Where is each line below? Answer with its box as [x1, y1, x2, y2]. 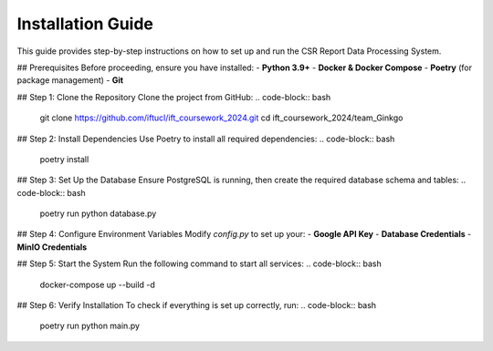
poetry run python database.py [39, 208, 157, 219]
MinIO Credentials [16, 242, 88, 253]
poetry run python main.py [39, 320, 141, 332]
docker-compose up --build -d [39, 279, 155, 290]
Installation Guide [16, 14, 154, 34]
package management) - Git [16, 75, 123, 86]
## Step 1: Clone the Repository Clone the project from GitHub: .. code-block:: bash [16, 91, 331, 102]
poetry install [39, 153, 89, 164]
